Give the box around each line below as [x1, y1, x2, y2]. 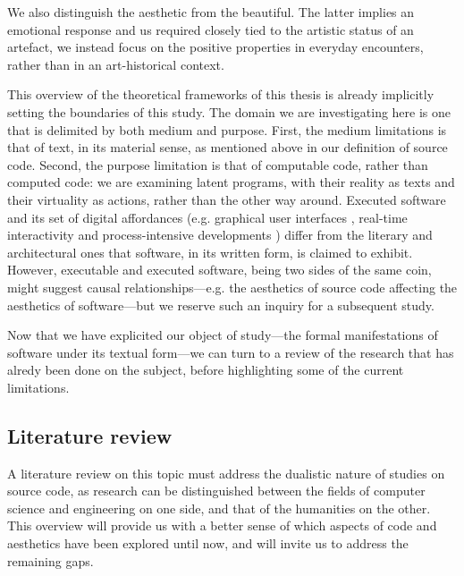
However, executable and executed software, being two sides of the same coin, [7, 260, 432, 279]
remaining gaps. [7, 551, 94, 570]
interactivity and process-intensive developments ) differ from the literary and [7, 225, 433, 244]
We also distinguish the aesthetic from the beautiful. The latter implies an [7, 3, 415, 21]
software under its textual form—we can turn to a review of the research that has [7, 343, 454, 361]
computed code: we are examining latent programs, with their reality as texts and [7, 173, 455, 191]
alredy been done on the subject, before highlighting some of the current [7, 360, 404, 379]
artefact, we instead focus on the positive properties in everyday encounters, [7, 38, 424, 56]
